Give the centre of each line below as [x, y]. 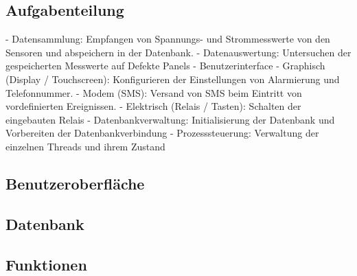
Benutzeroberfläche [75, 183]
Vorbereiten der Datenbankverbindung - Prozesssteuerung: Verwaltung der [162, 133]
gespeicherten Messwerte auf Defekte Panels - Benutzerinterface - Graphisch [165, 66]
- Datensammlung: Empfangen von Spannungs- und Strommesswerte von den [168, 39]
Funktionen [46, 264]
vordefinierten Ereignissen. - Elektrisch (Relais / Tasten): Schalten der [153, 106]
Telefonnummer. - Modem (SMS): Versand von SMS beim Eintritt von [154, 92]
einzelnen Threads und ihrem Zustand [85, 146]
